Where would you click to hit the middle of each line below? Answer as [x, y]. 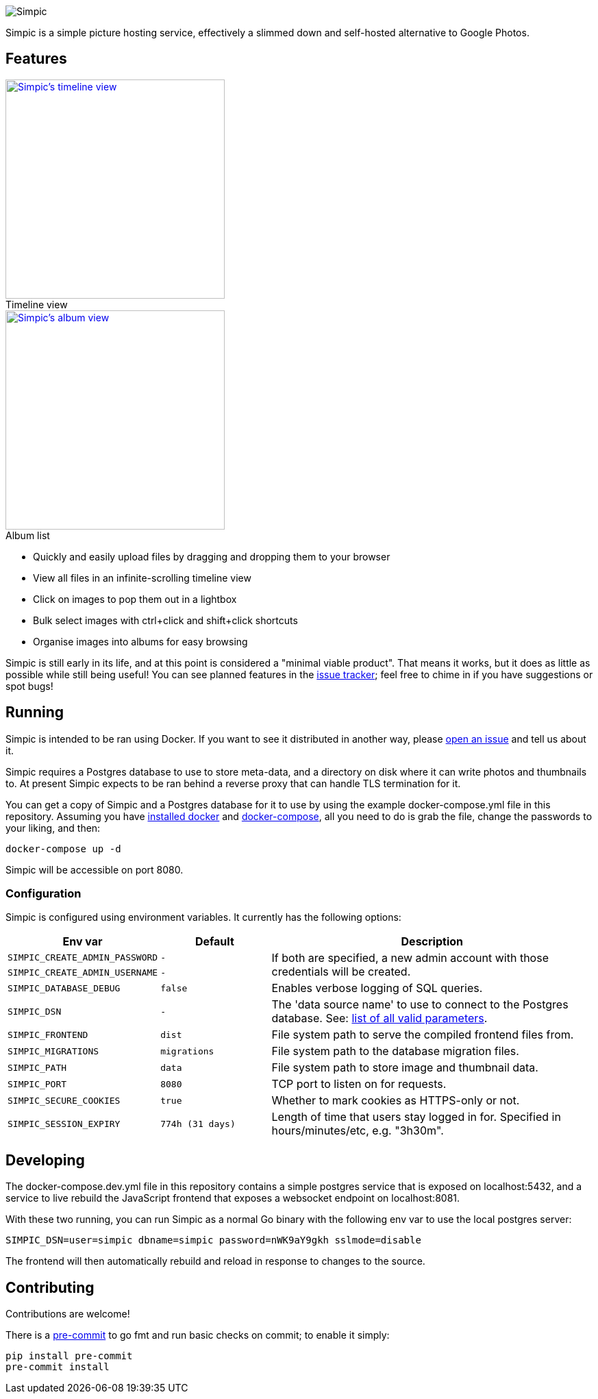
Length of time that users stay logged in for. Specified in [416, 1117]
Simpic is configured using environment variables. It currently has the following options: [203, 917]
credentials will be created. [341, 972]
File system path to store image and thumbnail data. [405, 1068]
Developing [45, 1160]
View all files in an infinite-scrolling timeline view [142, 578]
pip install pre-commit [69, 1356]
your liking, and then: [53, 828]
